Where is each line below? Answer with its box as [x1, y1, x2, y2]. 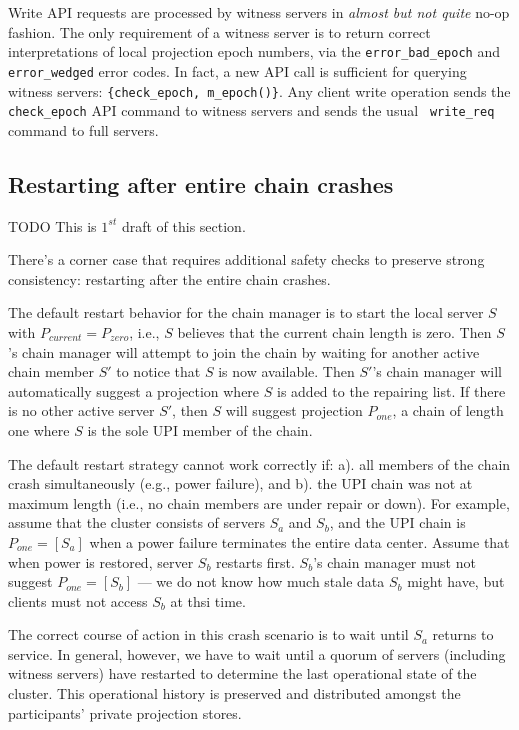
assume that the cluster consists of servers [8, 512, 265, 533]
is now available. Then [218, 361, 355, 382]
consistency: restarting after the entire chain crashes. [8, 268, 331, 289]
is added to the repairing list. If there [276, 380, 506, 401]
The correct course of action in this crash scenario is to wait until [8, 624, 409, 645]
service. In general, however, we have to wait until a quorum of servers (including [8, 643, 506, 664]
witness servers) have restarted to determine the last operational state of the [8, 663, 477, 684]
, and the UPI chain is [329, 512, 466, 533]
